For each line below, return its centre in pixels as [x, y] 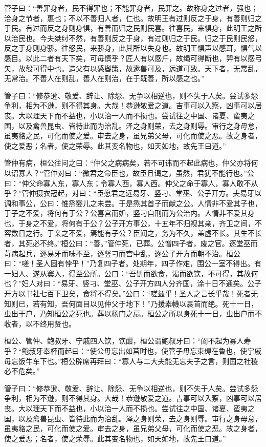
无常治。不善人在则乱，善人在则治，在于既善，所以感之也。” [104, 78]
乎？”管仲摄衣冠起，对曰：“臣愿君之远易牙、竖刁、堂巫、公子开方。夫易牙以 [133, 193]
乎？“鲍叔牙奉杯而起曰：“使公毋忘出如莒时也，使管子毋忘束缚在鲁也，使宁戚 [133, 351]
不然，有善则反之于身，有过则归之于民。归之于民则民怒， [165, 38]
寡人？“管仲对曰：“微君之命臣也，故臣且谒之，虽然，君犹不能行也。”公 [136, 172]
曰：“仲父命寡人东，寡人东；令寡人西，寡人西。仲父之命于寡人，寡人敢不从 [131, 183]
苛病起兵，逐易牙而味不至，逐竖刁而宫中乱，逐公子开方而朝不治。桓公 [122, 253]
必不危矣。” [22, 371]
